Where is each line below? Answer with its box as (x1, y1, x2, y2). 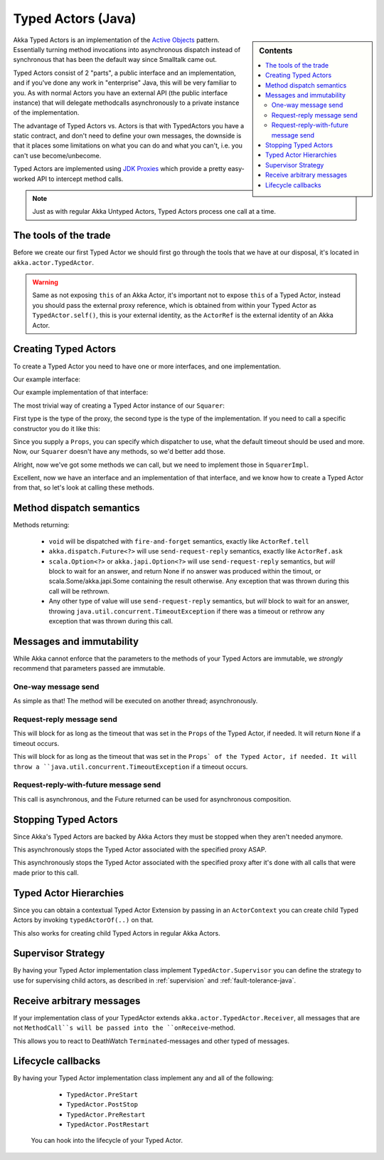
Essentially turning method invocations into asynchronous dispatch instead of (13, 45, 241, 53)
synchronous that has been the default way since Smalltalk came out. (13, 56, 217, 64)
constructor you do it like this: (13, 424, 101, 433)
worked (13, 175, 36, 183)
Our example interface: (13, 375, 81, 383)
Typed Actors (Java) (13, 11, 137, 26)
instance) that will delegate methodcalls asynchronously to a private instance (13, 98, 240, 107)
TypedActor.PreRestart (66, 1110, 146, 1119)
